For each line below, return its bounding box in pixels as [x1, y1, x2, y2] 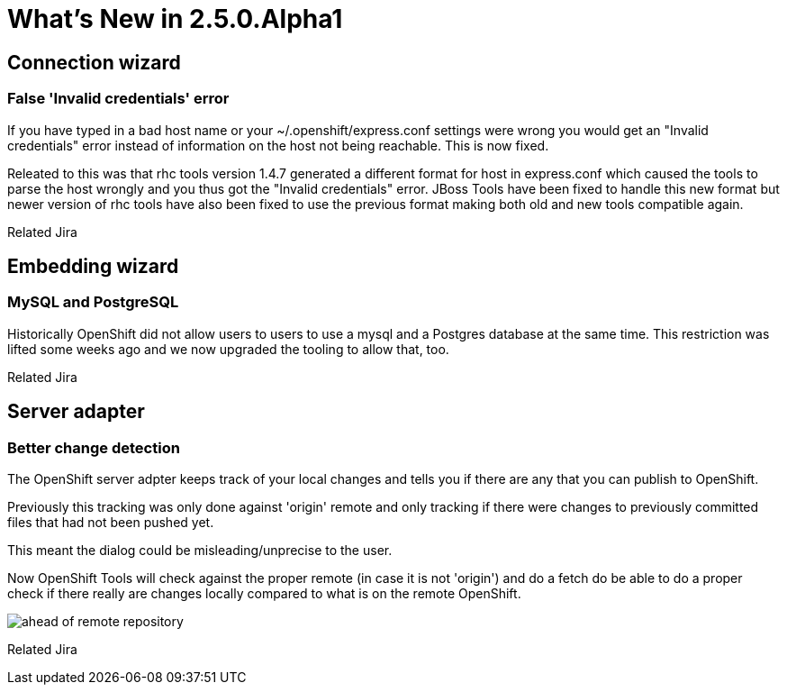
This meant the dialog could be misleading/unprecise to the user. [7, 542, 393, 558]
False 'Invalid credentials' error [7, 89, 230, 108]
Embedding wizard [7, 254, 179, 278]
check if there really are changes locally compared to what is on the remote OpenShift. [7, 585, 521, 601]
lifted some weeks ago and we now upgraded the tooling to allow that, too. [7, 341, 449, 357]
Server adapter [7, 400, 145, 423]
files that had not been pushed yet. [7, 514, 214, 530]
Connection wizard [7, 50, 181, 74]
